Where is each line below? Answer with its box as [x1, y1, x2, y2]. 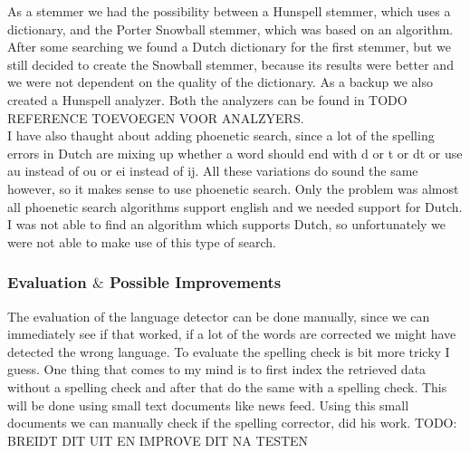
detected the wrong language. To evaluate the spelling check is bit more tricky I [7, 342, 450, 361]
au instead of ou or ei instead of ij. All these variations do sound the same [7, 161, 418, 180]
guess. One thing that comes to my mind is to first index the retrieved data [7, 360, 427, 379]
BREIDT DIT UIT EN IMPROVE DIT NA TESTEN [7, 430, 309, 449]
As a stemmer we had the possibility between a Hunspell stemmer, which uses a [7, 2, 451, 20]
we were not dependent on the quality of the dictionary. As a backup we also [7, 72, 433, 92]
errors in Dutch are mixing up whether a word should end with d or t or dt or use [7, 143, 463, 162]
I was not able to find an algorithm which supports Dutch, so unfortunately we [7, 215, 446, 234]
